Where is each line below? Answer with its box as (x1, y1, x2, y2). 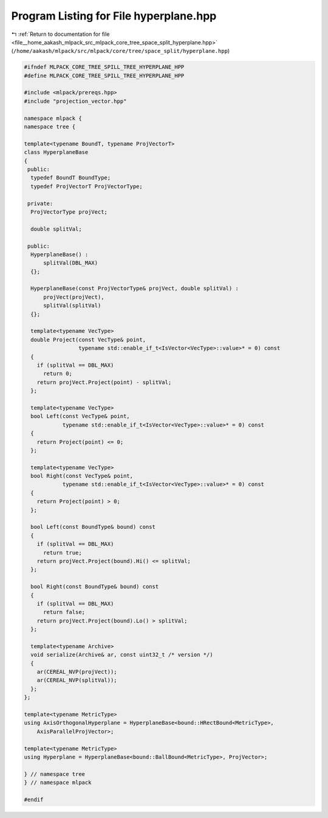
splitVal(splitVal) (43, 302, 101, 309)
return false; (43, 609, 85, 616)
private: (27, 200, 53, 207)
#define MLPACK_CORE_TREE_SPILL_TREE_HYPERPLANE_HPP (24, 72, 185, 79)
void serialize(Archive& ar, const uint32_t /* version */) (30, 651, 213, 659)
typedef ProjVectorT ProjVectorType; (30, 183, 143, 190)
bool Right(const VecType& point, (30, 472, 134, 480)
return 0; (43, 370, 73, 377)
